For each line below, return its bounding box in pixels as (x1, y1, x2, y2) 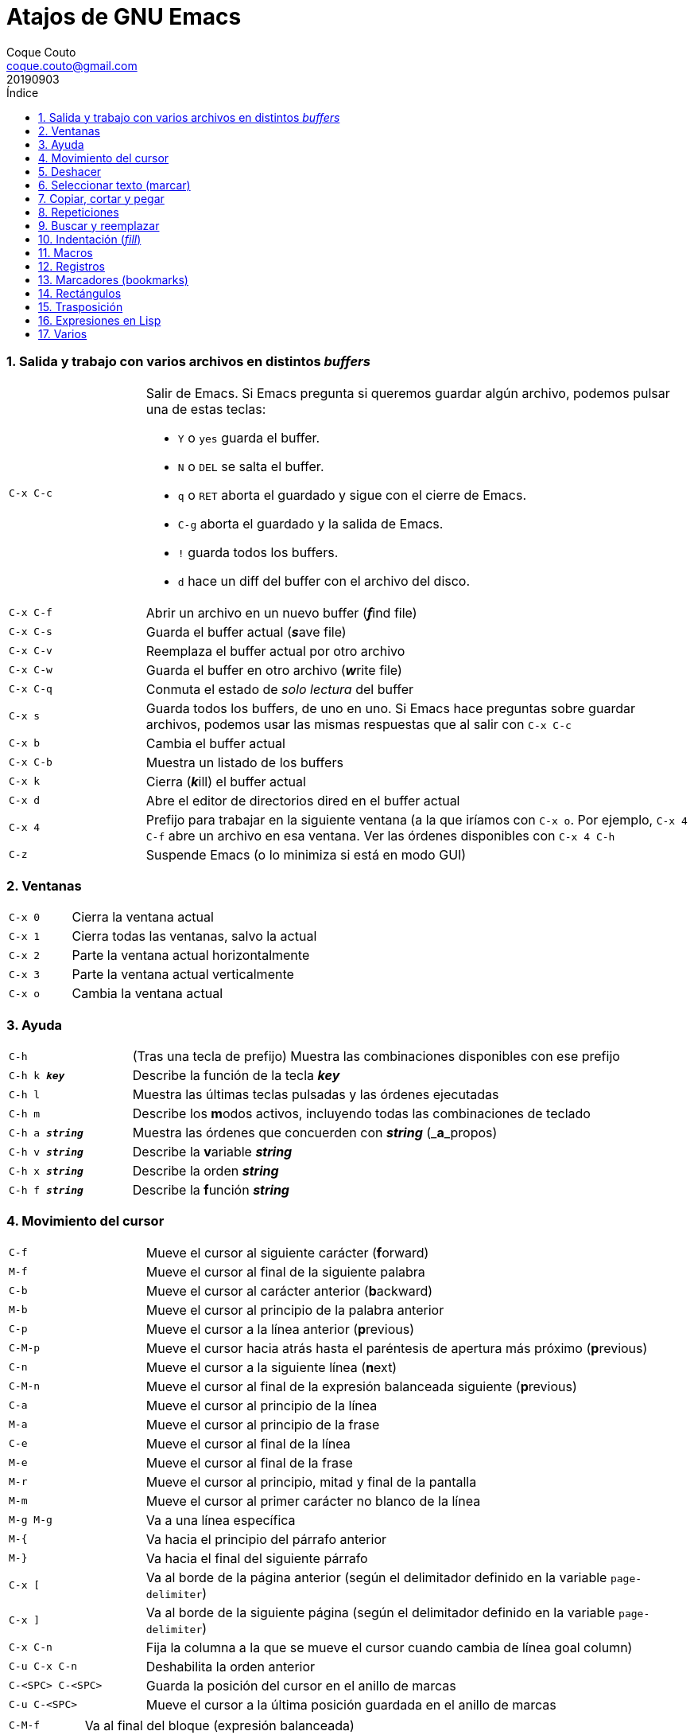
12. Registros (38, 259, 105, 273)
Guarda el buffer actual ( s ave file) (145, 623, 347, 640)
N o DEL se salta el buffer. (177, 458, 324, 474)
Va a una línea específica (145, 1511, 296, 1528)
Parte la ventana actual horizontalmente (72, 947, 310, 964)
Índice (6, 85, 39, 99)
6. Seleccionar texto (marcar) (38, 177, 191, 192)
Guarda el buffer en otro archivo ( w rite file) (145, 661, 402, 678)
